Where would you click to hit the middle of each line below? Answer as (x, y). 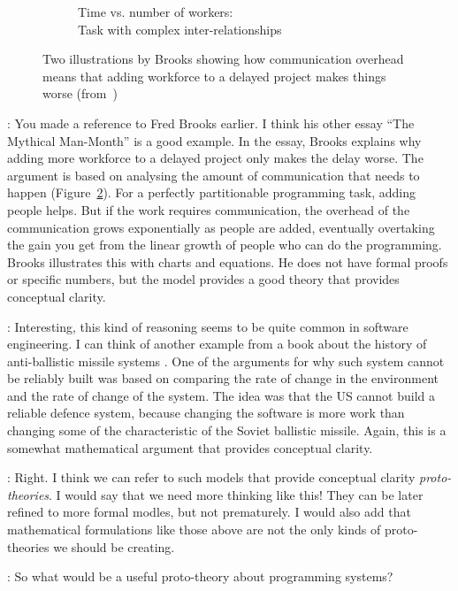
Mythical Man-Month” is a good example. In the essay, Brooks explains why (214, 140)
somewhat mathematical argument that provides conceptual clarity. (190, 447)
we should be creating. (114, 546)
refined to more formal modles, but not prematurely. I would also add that (209, 512)
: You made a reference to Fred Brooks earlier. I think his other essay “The (211, 123)
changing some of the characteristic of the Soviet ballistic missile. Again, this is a (227, 430)
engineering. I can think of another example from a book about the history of (217, 344)
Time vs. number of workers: (156, 12)
